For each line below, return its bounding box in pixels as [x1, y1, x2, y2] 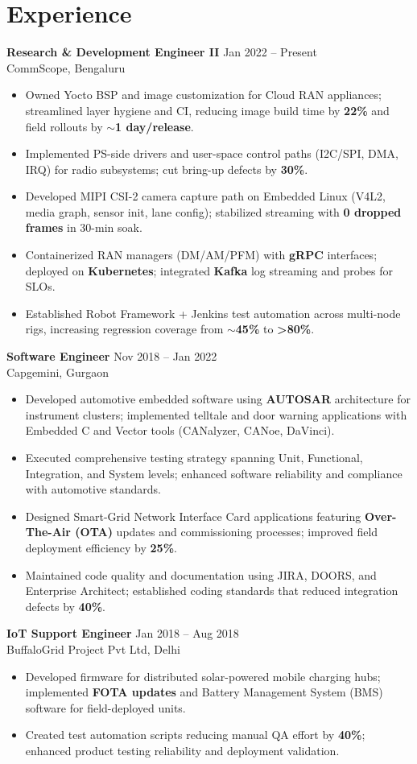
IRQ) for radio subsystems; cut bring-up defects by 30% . [25, 160, 308, 177]
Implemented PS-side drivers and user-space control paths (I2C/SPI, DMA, [25, 145, 398, 162]
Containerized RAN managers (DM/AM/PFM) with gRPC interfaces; [25, 246, 378, 263]
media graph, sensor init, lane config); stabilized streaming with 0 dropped [25, 203, 402, 220]
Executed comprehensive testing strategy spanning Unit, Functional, [25, 449, 363, 465]
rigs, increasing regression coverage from [25, 320, 224, 337]
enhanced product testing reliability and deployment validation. [25, 741, 340, 758]
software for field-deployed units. [25, 699, 186, 716]
